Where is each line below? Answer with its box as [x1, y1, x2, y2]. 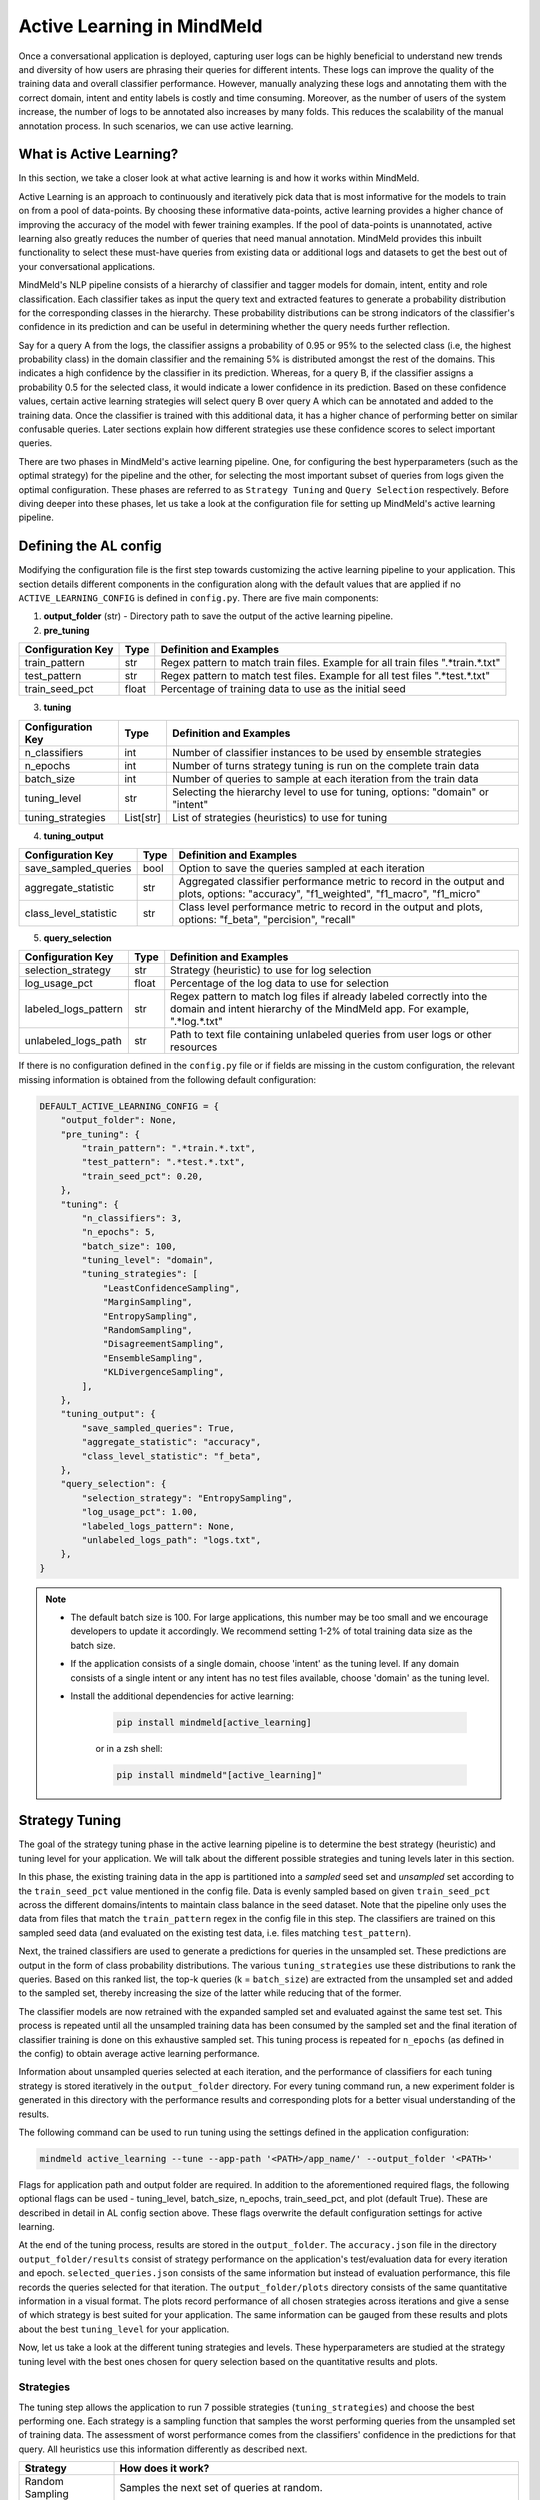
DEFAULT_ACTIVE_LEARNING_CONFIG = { [39, 1100, 220, 1112]
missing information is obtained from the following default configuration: [18, 1073, 317, 1085]
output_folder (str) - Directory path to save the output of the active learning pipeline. [43, 610, 394, 622]
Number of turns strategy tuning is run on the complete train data [171, 758, 480, 772]
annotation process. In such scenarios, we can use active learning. [18, 120, 294, 132]
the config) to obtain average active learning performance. [18, 2047, 260, 2059]
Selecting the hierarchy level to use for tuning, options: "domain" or [171, 785, 490, 799]
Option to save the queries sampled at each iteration [178, 861, 425, 875]
